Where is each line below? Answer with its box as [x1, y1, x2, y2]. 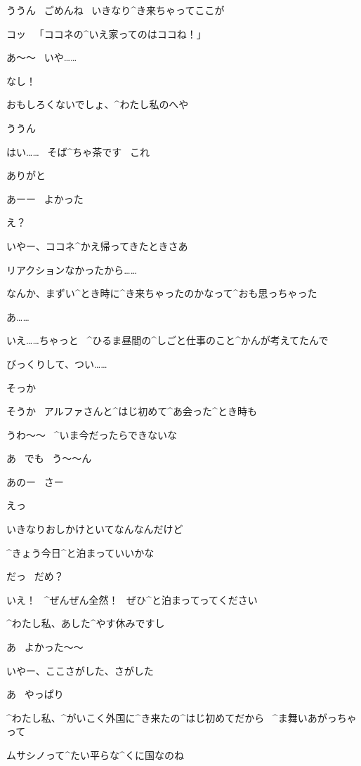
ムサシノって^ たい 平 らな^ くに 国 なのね [6, 748, 184, 762]
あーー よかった [6, 191, 84, 206]
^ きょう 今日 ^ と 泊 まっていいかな [6, 545, 155, 560]
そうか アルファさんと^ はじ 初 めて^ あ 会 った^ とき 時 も [6, 404, 257, 418]
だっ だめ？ [6, 569, 64, 583]
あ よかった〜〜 [6, 640, 84, 654]
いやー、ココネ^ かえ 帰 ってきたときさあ [6, 238, 188, 253]
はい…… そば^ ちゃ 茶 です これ [6, 144, 150, 159]
